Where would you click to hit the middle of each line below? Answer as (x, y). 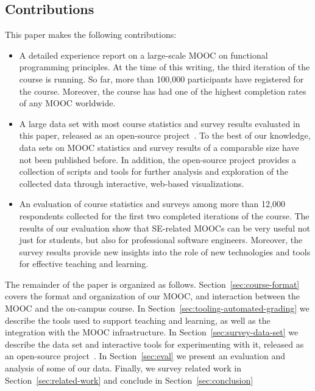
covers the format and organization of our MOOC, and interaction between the (153, 296)
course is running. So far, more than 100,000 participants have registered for (161, 79)
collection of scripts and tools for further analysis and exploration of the (154, 171)
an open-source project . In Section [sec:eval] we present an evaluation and (145, 356)
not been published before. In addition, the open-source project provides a (158, 159)
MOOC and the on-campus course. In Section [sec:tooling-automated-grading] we (157, 308)
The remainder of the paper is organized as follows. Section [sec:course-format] (152, 284)
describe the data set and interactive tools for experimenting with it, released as (154, 344)
